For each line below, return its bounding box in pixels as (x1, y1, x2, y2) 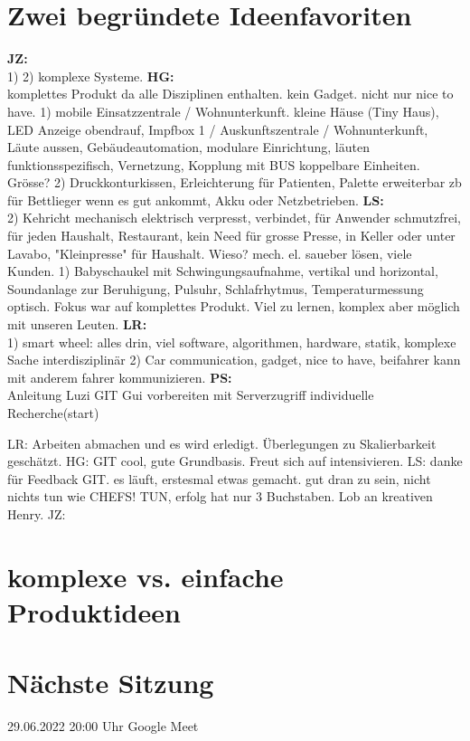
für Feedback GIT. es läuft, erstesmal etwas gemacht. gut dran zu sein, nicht (7, 469, 431, 488)
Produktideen (7, 593, 181, 630)
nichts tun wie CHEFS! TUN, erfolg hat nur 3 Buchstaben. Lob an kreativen (7, 487, 433, 506)
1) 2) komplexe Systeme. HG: (7, 66, 174, 85)
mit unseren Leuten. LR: (7, 315, 147, 334)
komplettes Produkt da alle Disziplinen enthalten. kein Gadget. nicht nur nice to (7, 84, 454, 103)
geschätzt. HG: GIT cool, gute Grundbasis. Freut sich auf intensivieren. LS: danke (7, 451, 463, 470)
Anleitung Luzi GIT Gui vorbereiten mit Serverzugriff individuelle (7, 385, 374, 404)
